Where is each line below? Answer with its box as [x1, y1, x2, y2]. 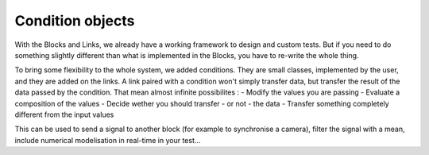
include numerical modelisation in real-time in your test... [14, 135, 201, 145]
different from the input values [14, 110, 114, 119]
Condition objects [14, 12, 135, 29]
